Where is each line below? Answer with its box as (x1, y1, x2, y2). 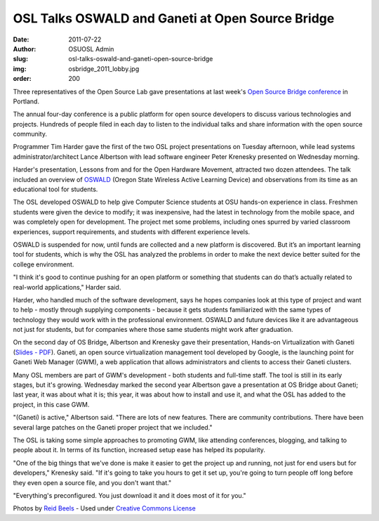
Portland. (13, 97, 40, 105)
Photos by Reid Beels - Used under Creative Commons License (13, 504, 196, 513)
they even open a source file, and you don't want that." (13, 478, 172, 487)
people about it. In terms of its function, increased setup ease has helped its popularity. (13, 446, 266, 454)
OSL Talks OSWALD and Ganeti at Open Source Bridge (13, 11, 335, 26)
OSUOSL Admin (68, 44, 114, 53)
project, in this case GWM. (13, 400, 90, 409)
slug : (13, 55, 28, 63)
